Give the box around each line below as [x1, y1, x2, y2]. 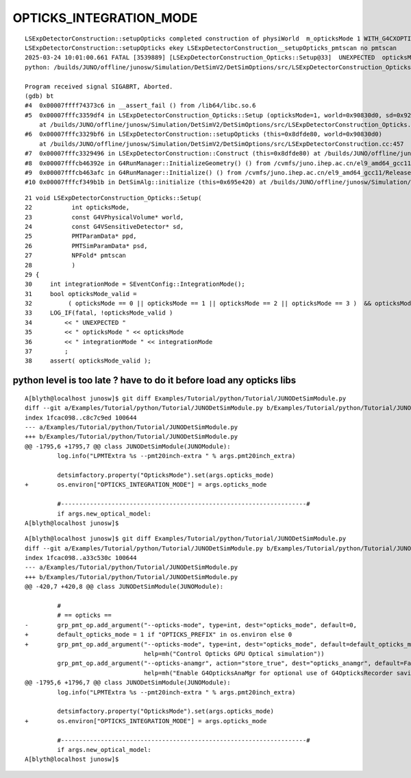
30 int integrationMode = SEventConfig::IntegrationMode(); [25, 280, 246, 288]
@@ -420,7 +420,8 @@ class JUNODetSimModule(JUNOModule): [25, 583, 224, 591]
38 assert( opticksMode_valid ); [25, 357, 152, 365]
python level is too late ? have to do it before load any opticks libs [12, 374, 297, 387]
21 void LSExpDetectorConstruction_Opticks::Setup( [25, 194, 202, 202]
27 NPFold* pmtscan [25, 252, 127, 260]
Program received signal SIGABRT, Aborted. [25, 82, 173, 90]
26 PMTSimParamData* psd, [25, 242, 148, 250]
